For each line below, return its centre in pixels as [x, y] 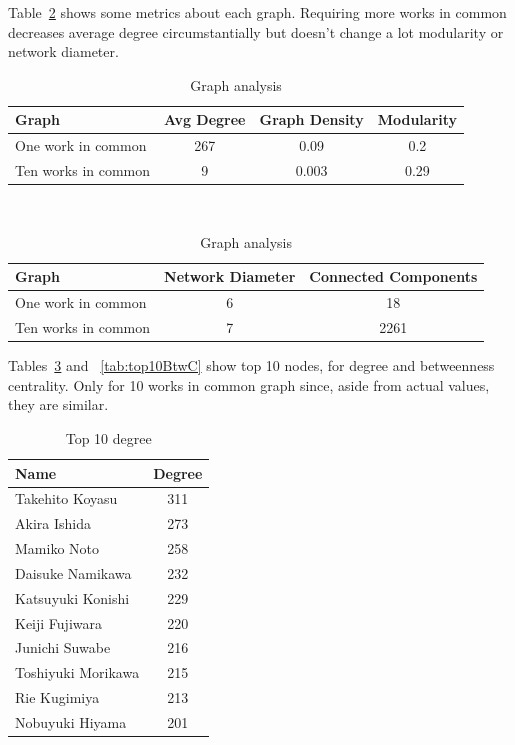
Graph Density [311, 119]
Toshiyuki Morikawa [77, 672]
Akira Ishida [53, 523]
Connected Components [393, 276]
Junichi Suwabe [63, 647]
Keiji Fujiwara [58, 622]
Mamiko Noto [57, 548]
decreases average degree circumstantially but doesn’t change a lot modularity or [256, 31]
